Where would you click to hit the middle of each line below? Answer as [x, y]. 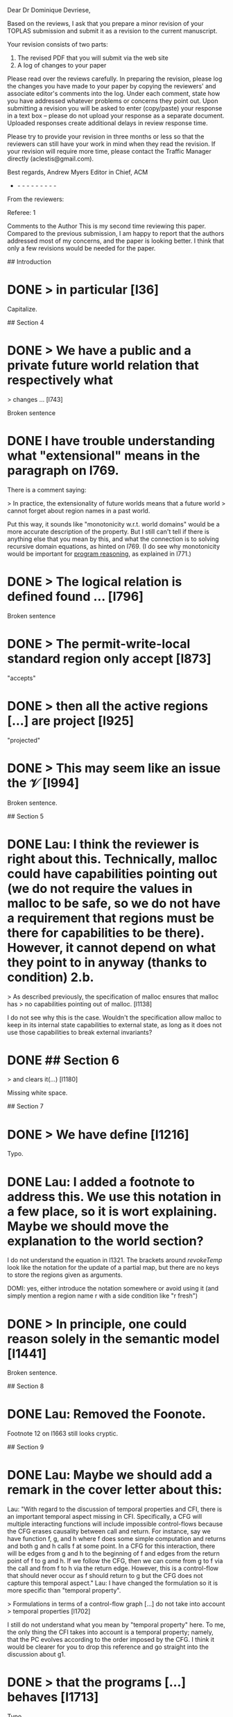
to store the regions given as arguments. [65, 1275]
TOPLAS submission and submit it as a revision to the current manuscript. [112, 31]
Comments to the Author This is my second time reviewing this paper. [107, 226]
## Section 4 [26, 322]
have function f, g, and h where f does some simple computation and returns [117, 1539]
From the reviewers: [36, 199]
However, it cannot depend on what [112, 948]
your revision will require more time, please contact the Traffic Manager [109, 151]
